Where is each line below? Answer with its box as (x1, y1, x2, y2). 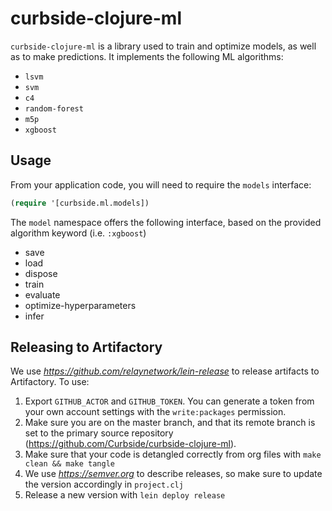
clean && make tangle (24, 459, 115, 469)
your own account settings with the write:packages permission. (24, 406, 287, 418)
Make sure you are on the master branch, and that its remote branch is (24, 417, 316, 429)
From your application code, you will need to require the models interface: (10, 178, 312, 191)
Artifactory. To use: (10, 376, 90, 388)
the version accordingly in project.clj (24, 478, 184, 491)
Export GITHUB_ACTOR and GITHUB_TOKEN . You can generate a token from (24, 395, 315, 407)
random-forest (24, 103, 84, 114)
